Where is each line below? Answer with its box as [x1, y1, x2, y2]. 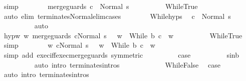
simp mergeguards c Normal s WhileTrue [4, 1, 198, 11]
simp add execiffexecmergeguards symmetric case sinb [4, 49, 239, 60]
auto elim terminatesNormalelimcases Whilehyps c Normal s [4, 10, 231, 21]
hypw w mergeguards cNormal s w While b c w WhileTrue [4, 30, 242, 40]
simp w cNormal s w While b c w [4, 40, 155, 50]
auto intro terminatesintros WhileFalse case [34, 59, 220, 70]
